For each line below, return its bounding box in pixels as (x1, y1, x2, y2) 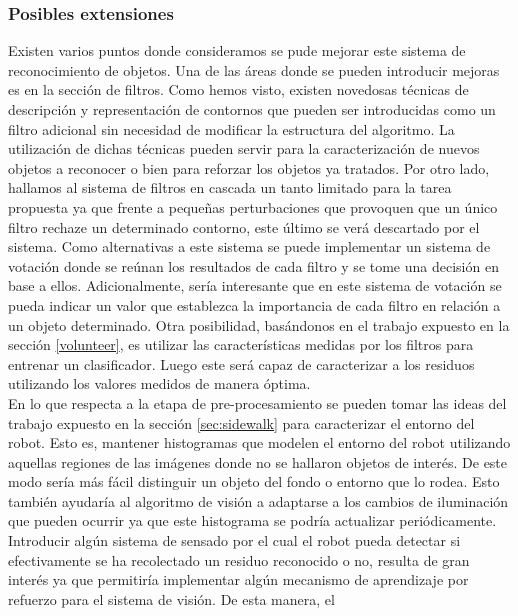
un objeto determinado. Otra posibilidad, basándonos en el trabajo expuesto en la (8, 314, 510, 335)
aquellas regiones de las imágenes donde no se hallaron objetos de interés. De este (8, 451, 508, 472)
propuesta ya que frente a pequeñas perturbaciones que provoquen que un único (8, 196, 498, 217)
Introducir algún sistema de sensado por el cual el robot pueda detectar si (8, 530, 461, 551)
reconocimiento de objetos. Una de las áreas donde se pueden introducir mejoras (8, 59, 500, 80)
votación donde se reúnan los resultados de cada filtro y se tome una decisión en (8, 255, 499, 276)
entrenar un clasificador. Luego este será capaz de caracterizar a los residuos (8, 353, 475, 374)
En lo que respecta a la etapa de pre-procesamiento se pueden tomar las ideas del (8, 392, 507, 413)
